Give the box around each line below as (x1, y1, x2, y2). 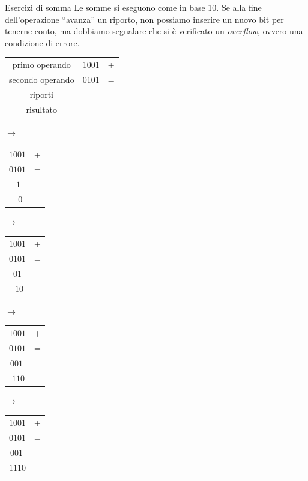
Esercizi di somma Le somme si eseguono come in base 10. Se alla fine (5, 1, 262, 13)
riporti (29, 88, 54, 100)
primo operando (12, 58, 71, 71)
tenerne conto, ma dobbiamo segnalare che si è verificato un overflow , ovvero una (5, 25, 303, 37)
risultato (26, 103, 58, 115)
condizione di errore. (5, 36, 80, 49)
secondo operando (9, 73, 74, 85)
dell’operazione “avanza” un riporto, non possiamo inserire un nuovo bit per (5, 13, 284, 25)
